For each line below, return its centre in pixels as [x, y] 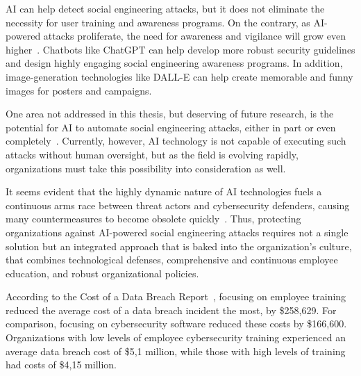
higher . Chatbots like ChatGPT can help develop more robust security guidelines [180, 49]
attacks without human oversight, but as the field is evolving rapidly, [152, 154]
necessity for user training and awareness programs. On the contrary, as [158, 22]
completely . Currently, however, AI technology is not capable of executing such [176, 141]
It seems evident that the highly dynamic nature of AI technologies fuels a [164, 191]
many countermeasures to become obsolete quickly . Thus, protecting [153, 219]
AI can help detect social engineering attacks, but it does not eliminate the [165, 8]
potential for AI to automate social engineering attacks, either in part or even [171, 127]
